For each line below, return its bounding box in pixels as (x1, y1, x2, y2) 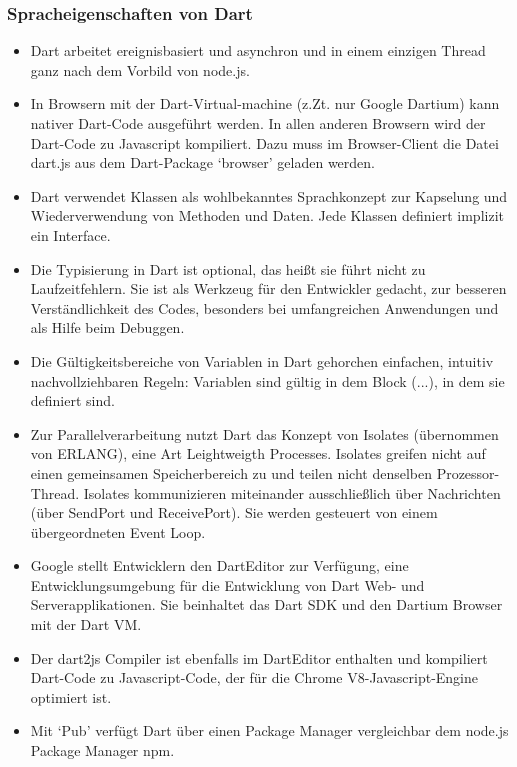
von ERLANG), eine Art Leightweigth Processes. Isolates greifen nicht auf (30, 443, 486, 464)
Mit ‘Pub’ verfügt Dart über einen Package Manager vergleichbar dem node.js (30, 720, 509, 741)
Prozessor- (436, 462, 500, 483)
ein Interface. (30, 224, 111, 245)
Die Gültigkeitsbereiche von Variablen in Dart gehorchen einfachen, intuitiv (30, 350, 494, 371)
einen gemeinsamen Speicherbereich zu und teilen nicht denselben (30, 462, 432, 483)
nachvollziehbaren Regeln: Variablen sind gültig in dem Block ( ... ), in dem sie (30, 370, 505, 391)
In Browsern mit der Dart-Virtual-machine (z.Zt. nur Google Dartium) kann (30, 93, 500, 114)
